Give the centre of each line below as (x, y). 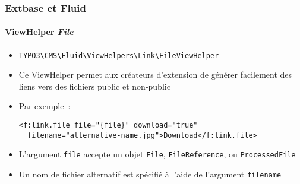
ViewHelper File (39, 32)
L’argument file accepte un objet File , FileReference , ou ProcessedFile (157, 154)
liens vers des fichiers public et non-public (94, 86)
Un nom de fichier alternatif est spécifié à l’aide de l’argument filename (150, 174)
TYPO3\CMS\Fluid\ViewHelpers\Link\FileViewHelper (119, 55)
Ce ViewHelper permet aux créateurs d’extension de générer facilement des (155, 74)
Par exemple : (45, 106)
